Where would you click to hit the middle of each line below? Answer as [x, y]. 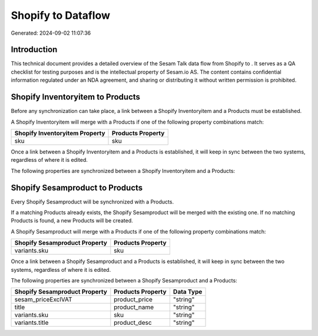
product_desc [133, 322]
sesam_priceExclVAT [44, 300]
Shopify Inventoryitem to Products [76, 97]
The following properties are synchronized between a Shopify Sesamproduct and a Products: [124, 280]
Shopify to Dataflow [61, 15]
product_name [134, 307]
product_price [133, 300]
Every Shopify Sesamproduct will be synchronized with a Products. [92, 202]
